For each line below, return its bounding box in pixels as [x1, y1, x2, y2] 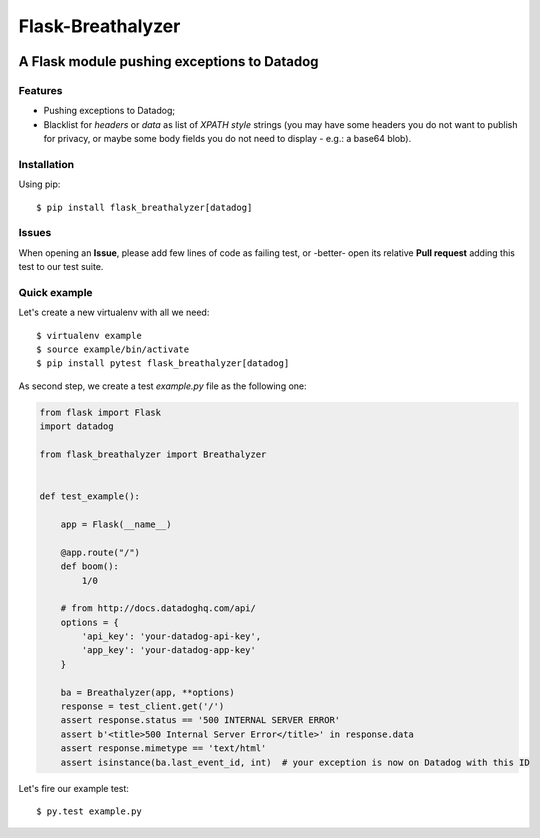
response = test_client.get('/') [60, 701, 225, 712]
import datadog [39, 421, 114, 432]
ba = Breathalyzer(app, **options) [60, 686, 235, 698]
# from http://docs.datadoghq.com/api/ [60, 603, 257, 614]
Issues [18, 226, 52, 240]
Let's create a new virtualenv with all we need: [18, 306, 210, 319]
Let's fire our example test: [18, 782, 130, 794]
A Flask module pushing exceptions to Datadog [18, 53, 319, 70]
